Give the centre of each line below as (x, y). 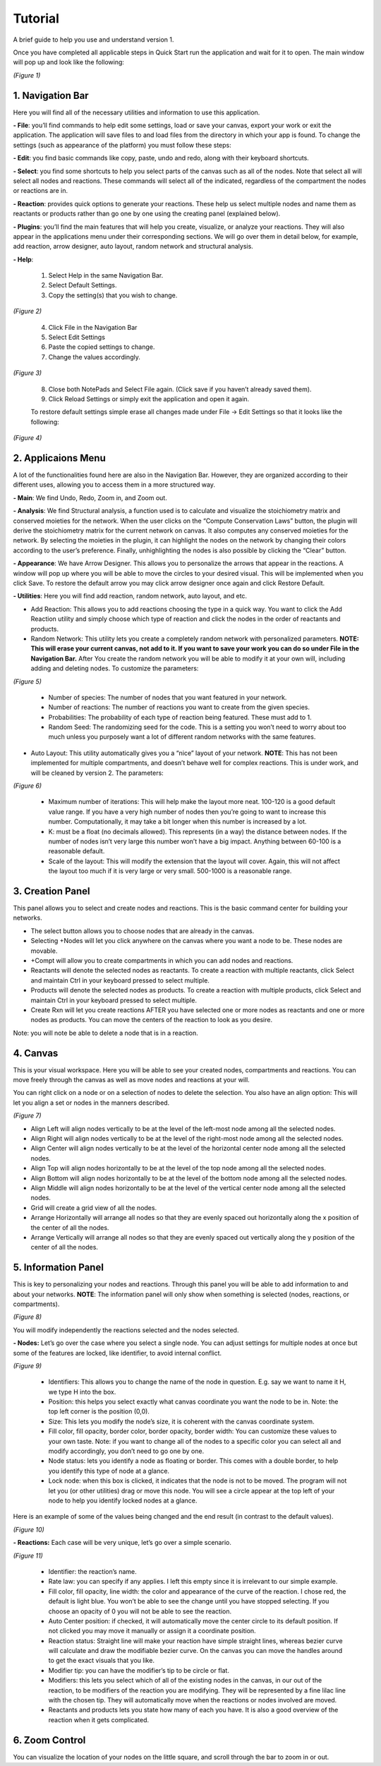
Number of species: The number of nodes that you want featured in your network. (168, 697)
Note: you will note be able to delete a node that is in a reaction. (106, 1033)
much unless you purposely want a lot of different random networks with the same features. (182, 737)
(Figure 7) (27, 1115)
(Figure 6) (28, 786)
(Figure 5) (28, 681)
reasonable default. (77, 851)
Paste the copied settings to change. (102, 347)
